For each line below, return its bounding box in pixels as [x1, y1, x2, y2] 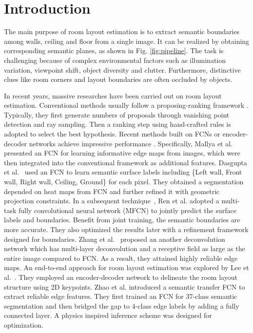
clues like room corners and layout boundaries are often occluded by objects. [4, 74, 233, 84]
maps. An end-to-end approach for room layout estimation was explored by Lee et [4, 262, 249, 273]
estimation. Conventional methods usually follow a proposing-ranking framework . [4, 100, 249, 110]
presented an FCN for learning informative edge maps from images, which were [4, 148, 240, 158]
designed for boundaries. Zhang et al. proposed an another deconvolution [4, 234, 225, 244]
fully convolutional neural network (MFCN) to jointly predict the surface [19, 205, 236, 215]
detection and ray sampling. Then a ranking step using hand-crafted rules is [4, 119, 231, 129]
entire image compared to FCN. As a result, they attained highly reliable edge [4, 253, 238, 263]
